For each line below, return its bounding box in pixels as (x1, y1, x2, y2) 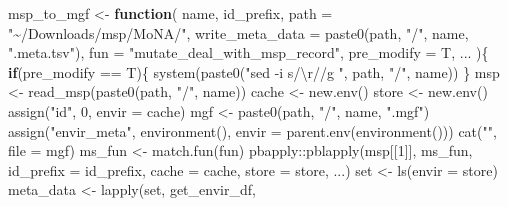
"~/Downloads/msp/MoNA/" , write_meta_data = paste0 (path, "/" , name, (8, 22, 469, 43)
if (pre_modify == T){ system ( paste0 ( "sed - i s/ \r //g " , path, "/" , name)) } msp (8, 61, 500, 82)
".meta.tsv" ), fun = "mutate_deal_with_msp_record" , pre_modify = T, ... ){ (8, 42, 489, 63)
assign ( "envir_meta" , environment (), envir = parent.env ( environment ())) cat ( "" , (8, 120, 497, 141)
